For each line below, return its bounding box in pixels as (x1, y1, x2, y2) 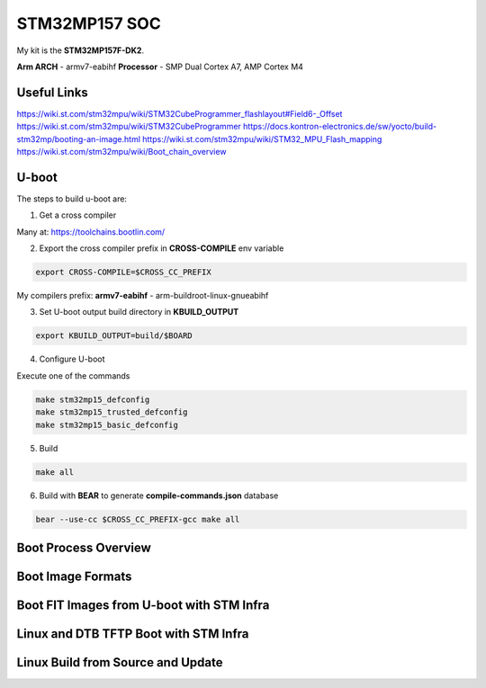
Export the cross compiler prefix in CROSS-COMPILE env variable (39, 243, 284, 254)
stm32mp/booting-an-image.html (16, 133, 141, 144)
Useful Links (16, 85, 89, 100)
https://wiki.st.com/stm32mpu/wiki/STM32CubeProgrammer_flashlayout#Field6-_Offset (16, 108, 343, 119)
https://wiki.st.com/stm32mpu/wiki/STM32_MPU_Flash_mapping (142, 133, 382, 144)
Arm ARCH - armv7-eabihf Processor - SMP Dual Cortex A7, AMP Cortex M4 (16, 61, 303, 72)
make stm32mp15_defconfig (35, 394, 150, 405)
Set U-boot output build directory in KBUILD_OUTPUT (39, 307, 239, 317)
